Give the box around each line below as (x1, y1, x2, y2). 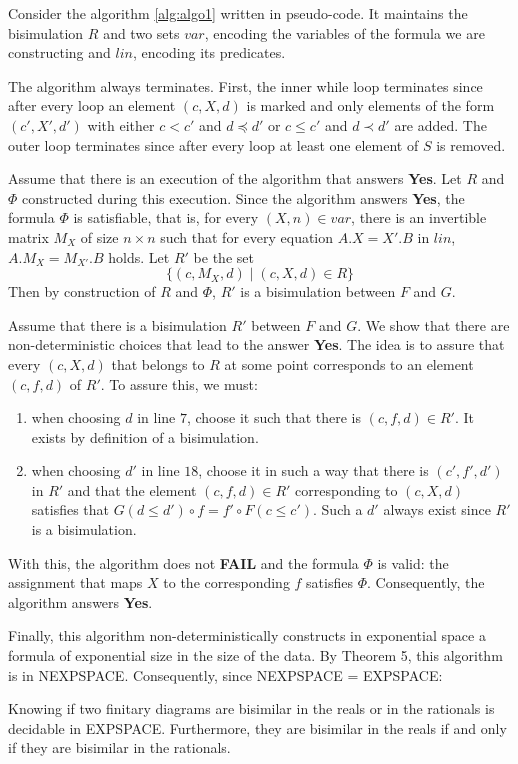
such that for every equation (160, 226, 334, 247)
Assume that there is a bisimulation (8, 314, 227, 335)
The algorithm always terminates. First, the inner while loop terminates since (8, 75, 483, 96)
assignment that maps (8, 572, 143, 593)
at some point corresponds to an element (224, 353, 474, 374)
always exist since (383, 499, 491, 520)
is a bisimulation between (240, 281, 396, 302)
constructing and (8, 42, 111, 63)
